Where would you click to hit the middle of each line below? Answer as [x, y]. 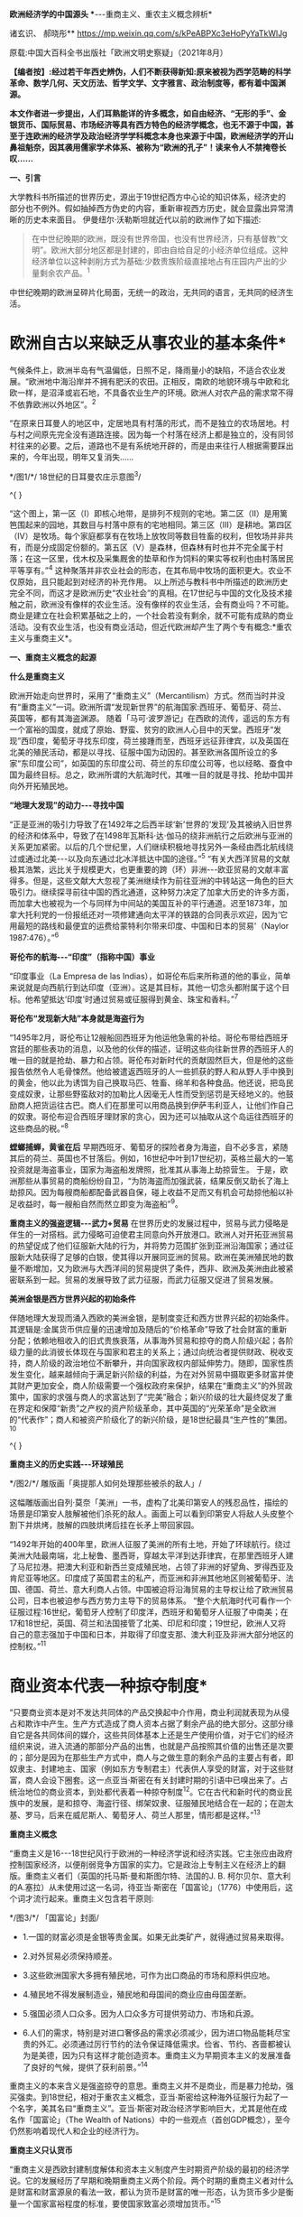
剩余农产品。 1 [64, 272]
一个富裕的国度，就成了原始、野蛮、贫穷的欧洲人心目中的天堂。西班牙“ [142, 729]
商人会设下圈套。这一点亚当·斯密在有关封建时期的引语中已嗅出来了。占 [156, 1780]
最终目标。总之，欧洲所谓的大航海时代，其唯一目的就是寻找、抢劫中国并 [159, 775]
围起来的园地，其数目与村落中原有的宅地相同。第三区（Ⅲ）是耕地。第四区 [155, 524]
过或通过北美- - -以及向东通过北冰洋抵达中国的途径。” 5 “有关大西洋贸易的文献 [150, 858]
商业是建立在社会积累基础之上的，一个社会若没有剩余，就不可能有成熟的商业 [151, 615]
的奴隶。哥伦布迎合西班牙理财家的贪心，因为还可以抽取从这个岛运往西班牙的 [151, 1116]
